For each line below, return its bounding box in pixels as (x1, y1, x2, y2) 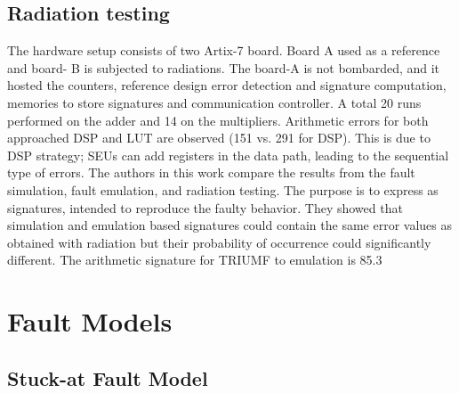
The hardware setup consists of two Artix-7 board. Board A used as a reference (7, 41, 440, 60)
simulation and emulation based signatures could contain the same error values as (7, 216, 453, 234)
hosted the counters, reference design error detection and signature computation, (7, 76, 447, 94)
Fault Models (7, 303, 173, 340)
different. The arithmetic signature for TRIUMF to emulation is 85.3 (7, 250, 382, 269)
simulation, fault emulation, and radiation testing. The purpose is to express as (7, 180, 439, 199)
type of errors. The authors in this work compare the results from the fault (7, 163, 415, 182)
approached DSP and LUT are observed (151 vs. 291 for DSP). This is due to (7, 128, 431, 147)
